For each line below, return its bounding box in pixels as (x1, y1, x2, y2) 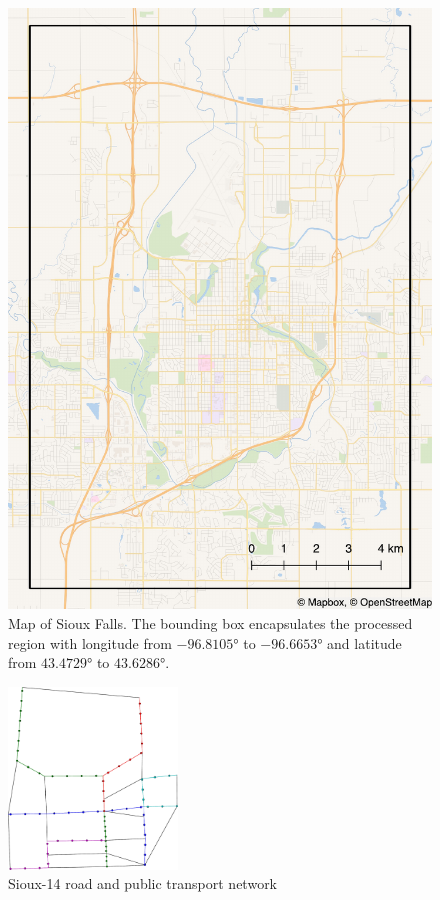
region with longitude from (8, 632, 172, 653)
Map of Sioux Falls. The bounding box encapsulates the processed (8, 612, 413, 633)
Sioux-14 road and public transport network (8, 873, 278, 894)
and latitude (327, 632, 402, 653)
